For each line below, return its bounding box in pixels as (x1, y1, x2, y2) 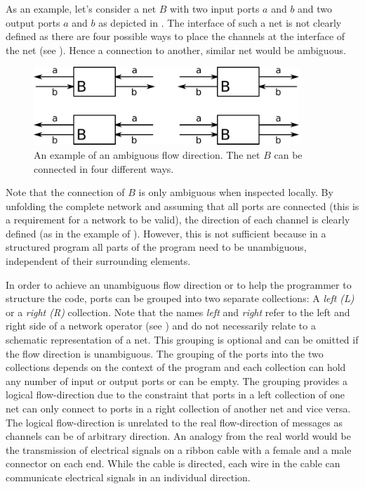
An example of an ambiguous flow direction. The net (34, 147, 260, 162)
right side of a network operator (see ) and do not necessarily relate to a (6, 318, 316, 333)
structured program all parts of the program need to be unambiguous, (6, 240, 307, 254)
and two (298, 1, 333, 15)
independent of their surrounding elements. (6, 254, 191, 268)
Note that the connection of (6, 185, 125, 200)
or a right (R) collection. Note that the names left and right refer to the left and (6, 304, 350, 319)
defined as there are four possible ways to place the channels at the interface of (6, 29, 345, 44)
